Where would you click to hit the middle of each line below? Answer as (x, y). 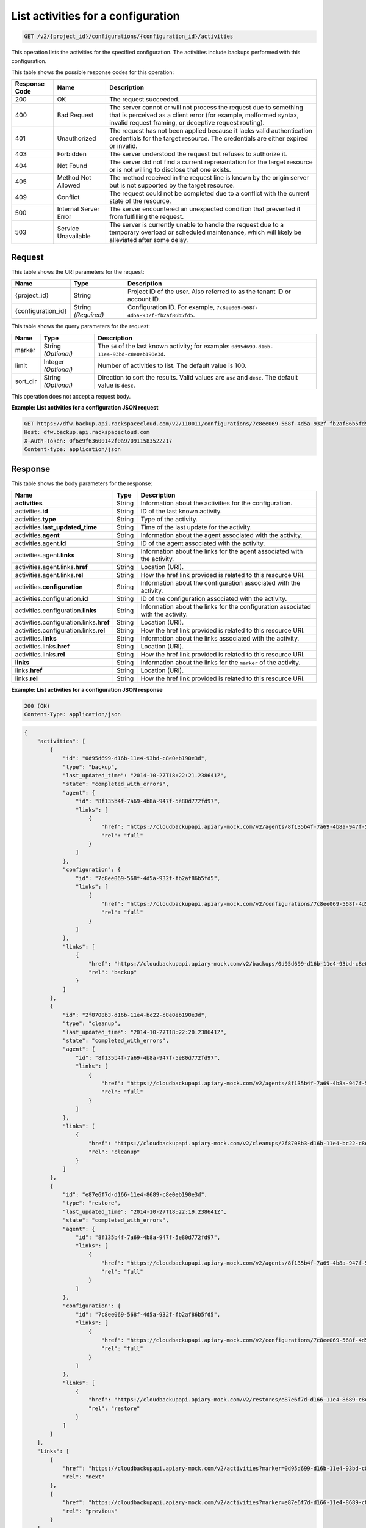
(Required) (89, 315)
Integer (54, 362)
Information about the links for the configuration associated (226, 607)
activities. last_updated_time (56, 527)
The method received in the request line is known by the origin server (209, 178)
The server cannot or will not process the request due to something (206, 108)
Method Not (74, 178)
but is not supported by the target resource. (172, 185)
